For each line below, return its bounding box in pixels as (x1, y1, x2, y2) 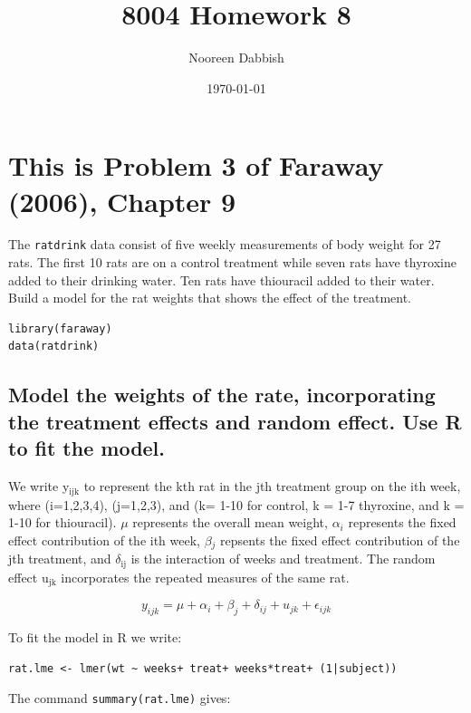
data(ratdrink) (8, 340, 100, 353)
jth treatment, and (8, 549, 111, 568)
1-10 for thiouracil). (8, 513, 117, 532)
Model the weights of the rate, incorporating (8, 381, 436, 409)
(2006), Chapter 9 (8, 182, 236, 219)
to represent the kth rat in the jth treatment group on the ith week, (83, 477, 461, 496)
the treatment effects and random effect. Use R (8, 407, 462, 435)
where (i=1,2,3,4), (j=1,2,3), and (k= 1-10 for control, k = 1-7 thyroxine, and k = (8, 495, 465, 514)
